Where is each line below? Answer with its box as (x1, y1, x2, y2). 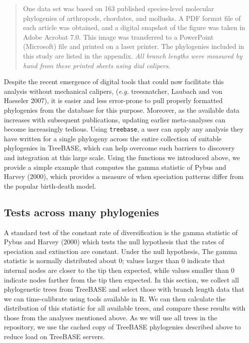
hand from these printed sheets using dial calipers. (23, 60, 171, 70)
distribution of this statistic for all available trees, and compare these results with (4, 303, 246, 313)
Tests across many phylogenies (4, 204, 159, 219)
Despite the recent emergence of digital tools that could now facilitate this (4, 76, 224, 87)
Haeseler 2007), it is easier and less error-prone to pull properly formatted (4, 95, 223, 105)
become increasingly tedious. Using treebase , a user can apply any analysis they (4, 124, 244, 134)
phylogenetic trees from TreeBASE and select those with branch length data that (4, 284, 245, 294)
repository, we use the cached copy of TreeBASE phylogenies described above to (4, 322, 241, 332)
